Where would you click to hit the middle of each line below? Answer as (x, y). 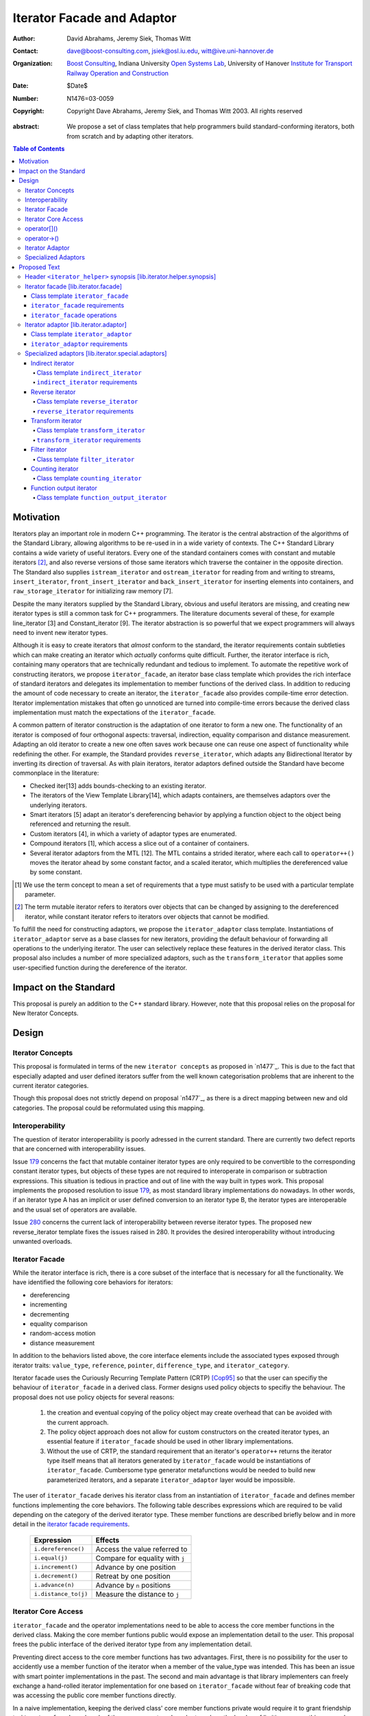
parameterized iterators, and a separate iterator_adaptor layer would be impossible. (171, 1480)
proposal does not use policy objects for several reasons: (94, 1397)
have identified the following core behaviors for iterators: (93, 1282)
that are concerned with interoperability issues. (79, 1149)
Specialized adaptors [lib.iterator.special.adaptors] (96, 353)
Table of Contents (39, 149)
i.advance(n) (54, 1585)
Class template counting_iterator (89, 478)
